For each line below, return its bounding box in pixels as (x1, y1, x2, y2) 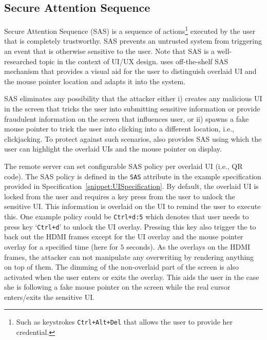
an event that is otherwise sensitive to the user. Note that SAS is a (4, 46, 215, 56)
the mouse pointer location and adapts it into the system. (4, 75, 186, 86)
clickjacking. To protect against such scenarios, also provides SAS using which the (4, 133, 262, 144)
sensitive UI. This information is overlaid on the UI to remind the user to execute (4, 201, 261, 212)
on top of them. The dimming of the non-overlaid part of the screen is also (4, 261, 239, 272)
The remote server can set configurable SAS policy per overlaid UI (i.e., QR (4, 160, 243, 171)
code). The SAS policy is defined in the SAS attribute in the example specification (4, 171, 261, 181)
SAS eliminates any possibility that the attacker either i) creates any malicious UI (4, 93, 262, 104)
